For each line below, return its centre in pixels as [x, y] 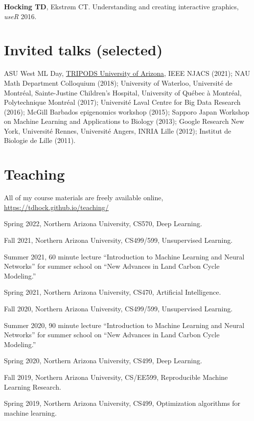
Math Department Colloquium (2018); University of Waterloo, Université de [118, 82]
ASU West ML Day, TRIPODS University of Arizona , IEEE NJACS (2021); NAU [127, 73]
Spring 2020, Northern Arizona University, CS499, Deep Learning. [103, 361]
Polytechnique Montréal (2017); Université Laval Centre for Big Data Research [122, 102]
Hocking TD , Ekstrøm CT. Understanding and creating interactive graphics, [121, 6]
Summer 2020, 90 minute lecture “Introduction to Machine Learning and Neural [124, 325]
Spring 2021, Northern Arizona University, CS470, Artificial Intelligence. [113, 292]
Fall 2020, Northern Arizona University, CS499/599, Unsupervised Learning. [118, 308]
